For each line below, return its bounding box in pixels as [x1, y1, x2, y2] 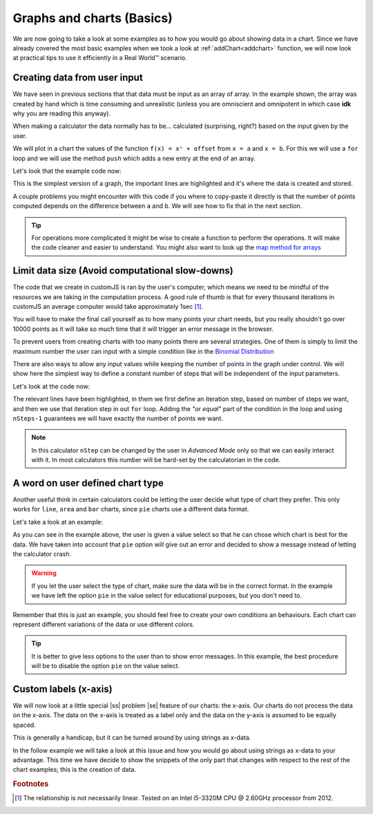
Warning [31, 569, 57, 577]
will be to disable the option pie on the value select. [31, 662, 180, 670]
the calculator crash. [12, 549, 72, 558]
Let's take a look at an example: [12, 518, 103, 526]
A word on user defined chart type [12, 477, 164, 489]
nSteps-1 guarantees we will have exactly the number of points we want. [12, 414, 224, 422]
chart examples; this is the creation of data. [12, 766, 136, 774]
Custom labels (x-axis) [12, 683, 113, 694]
